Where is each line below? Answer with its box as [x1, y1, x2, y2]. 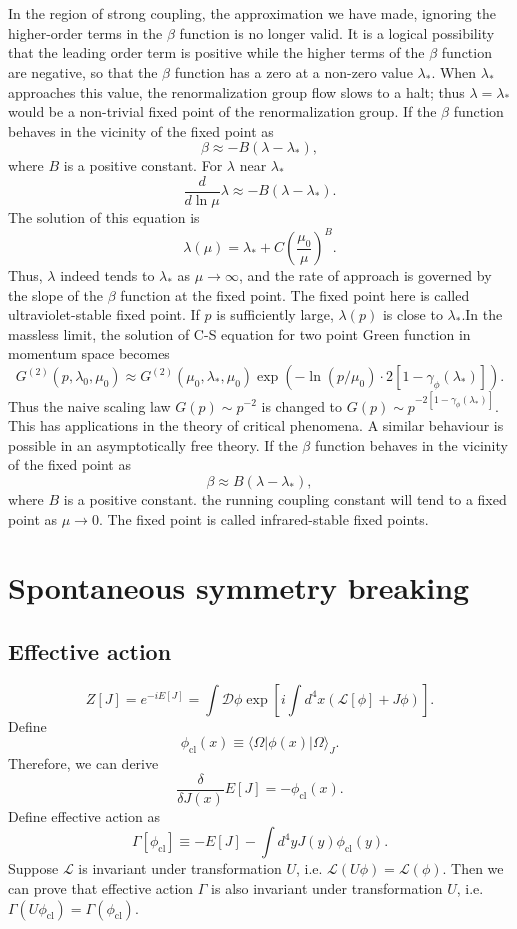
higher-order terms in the [8, 22, 163, 43]
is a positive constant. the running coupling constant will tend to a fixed [63, 488, 507, 509]
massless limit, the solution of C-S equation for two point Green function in [8, 323, 471, 344]
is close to [382, 304, 443, 325]
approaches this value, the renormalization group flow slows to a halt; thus [8, 81, 465, 102]
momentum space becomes [8, 343, 170, 364]
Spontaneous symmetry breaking [8, 567, 470, 608]
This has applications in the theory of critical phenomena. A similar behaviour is [8, 415, 504, 436]
